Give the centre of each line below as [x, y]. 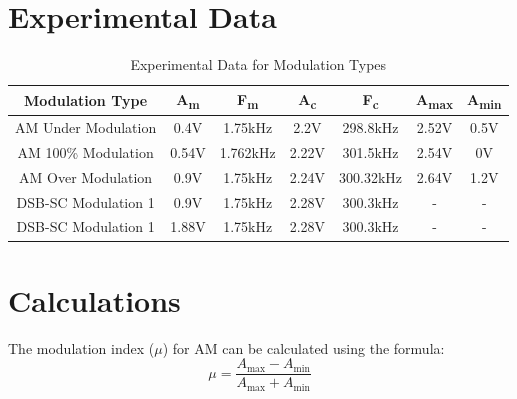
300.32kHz [371, 176]
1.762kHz [247, 151]
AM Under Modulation [86, 127]
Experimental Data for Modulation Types [258, 64]
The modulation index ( [81, 347]
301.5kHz [370, 151]
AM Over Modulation [86, 176]
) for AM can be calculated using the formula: [303, 347]
